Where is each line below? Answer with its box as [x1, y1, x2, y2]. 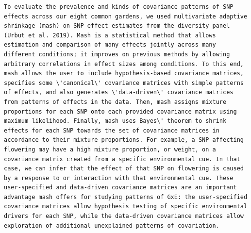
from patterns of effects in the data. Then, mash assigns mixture [4, 98, 227, 105]
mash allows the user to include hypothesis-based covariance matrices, [4, 70, 244, 77]
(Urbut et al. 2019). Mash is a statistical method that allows [4, 32, 216, 39]
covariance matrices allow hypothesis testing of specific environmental [4, 203, 248, 210]
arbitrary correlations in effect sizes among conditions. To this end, [4, 60, 244, 67]
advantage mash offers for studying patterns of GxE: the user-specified [4, 193, 248, 200]
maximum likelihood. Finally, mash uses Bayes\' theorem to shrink [4, 117, 227, 125]
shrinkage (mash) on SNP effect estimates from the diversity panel [4, 22, 230, 30]
